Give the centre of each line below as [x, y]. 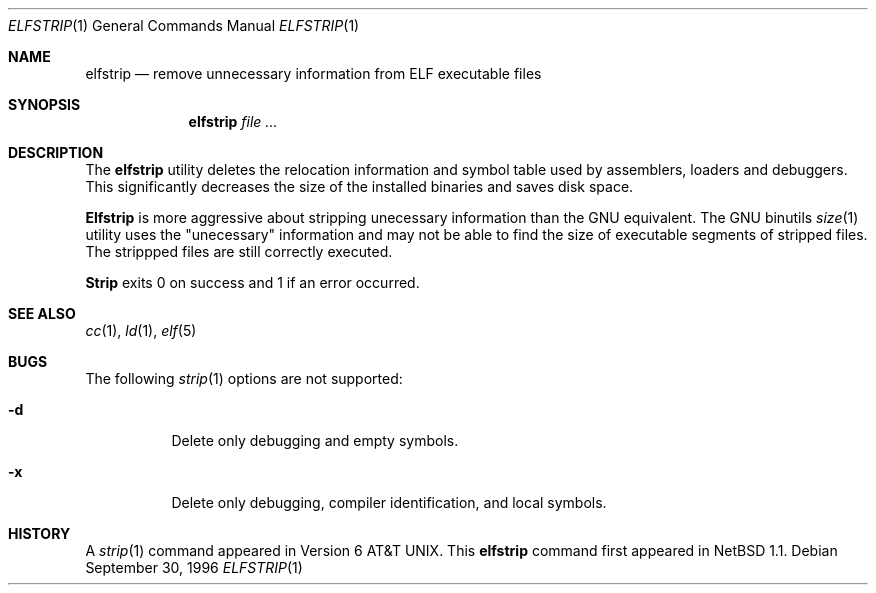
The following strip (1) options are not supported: [244, 378]
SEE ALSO [42, 313]
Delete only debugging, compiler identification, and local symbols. [389, 502]
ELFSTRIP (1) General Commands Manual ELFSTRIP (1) [184, 25]
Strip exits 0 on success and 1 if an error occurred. [252, 282]
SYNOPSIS [44, 104]
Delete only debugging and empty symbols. [315, 440]
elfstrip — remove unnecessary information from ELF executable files [313, 73]
